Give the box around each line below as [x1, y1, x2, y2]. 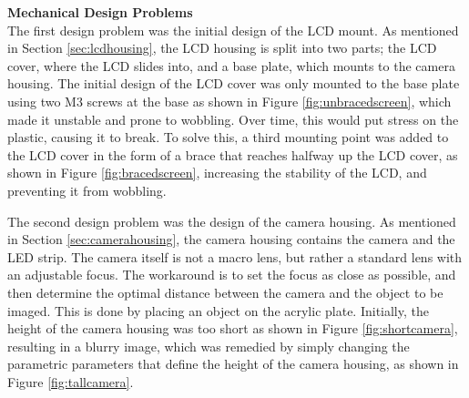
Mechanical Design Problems [7, 3, 193, 21]
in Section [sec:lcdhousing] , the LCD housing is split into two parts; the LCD [7, 38, 437, 57]
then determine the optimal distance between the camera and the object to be [7, 282, 444, 301]
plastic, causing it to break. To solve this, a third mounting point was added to [7, 128, 449, 147]
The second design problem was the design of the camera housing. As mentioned [7, 211, 456, 230]
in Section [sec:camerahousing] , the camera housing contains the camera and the [7, 230, 455, 249]
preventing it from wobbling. [7, 180, 167, 199]
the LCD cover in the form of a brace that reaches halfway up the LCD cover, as [7, 145, 458, 164]
